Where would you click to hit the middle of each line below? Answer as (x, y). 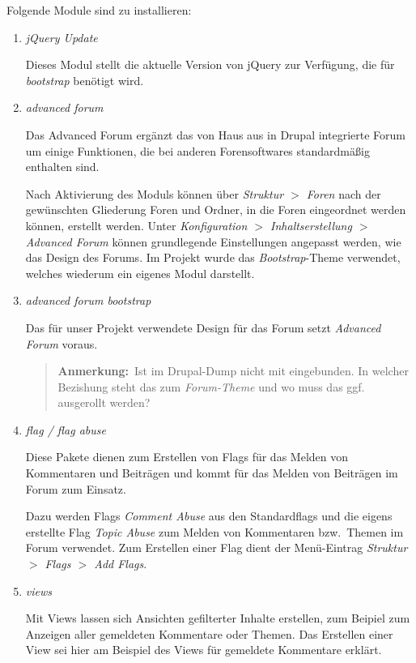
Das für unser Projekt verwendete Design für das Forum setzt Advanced (203, 327)
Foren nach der (344, 193)
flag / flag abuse (66, 429)
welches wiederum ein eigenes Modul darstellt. (140, 273)
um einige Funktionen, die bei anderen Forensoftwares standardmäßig (197, 150)
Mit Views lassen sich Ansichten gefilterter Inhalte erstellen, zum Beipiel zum (218, 618)
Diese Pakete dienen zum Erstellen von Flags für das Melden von (187, 457)
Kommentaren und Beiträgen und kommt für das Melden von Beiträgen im (212, 473)
